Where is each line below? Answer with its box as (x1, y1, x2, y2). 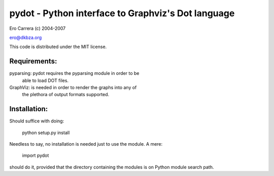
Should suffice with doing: (9, 118, 64, 124)
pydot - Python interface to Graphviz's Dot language (9, 8, 235, 19)
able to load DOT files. (22, 77, 68, 83)
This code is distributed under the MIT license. (9, 43, 107, 50)
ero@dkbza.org (9, 34, 42, 40)
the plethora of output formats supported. (22, 92, 109, 98)
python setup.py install (22, 129, 70, 136)
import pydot (22, 152, 49, 159)
